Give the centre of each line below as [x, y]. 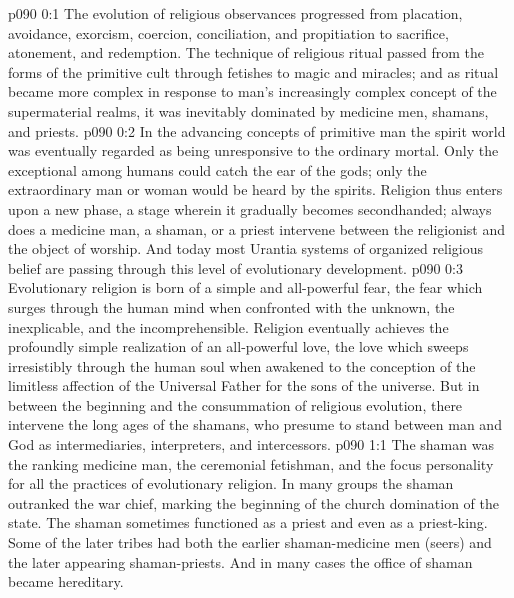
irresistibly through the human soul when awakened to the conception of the [242, 365]
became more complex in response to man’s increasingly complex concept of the [252, 91]
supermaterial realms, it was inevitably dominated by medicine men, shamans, [248, 110]
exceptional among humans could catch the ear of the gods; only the [217, 169]
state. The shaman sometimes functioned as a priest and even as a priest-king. [248, 522]
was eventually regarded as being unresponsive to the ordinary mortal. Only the [253, 150]
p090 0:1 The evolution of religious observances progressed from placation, [235, 13]
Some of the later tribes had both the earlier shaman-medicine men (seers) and [250, 542]
